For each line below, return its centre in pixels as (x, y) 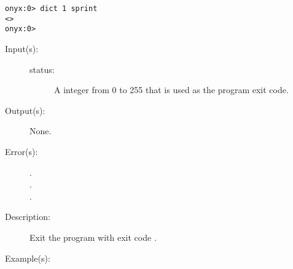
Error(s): (21, 151)
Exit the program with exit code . (93, 237)
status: (42, 69)
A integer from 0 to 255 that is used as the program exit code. (171, 90)
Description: (28, 217)
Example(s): (28, 258)
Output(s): (25, 110)
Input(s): (22, 48)
